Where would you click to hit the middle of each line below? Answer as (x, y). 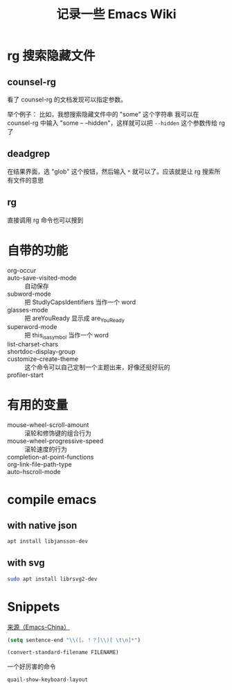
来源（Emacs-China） (39, 627)
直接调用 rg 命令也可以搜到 (45, 220)
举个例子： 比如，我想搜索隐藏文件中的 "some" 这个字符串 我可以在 (103, 114)
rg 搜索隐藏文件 (51, 56)
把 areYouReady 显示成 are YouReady (74, 319)
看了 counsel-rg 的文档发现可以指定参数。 (67, 99)
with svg (26, 563)
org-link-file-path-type (39, 464)
